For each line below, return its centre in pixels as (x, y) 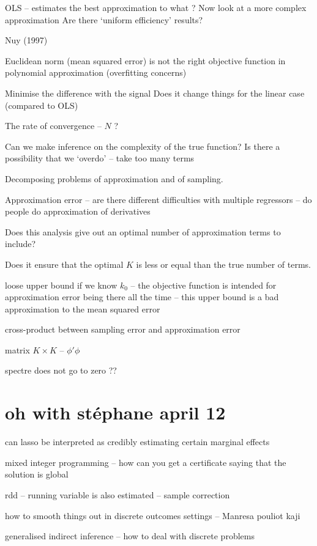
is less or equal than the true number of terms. (223, 264)
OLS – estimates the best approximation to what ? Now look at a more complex (156, 7)
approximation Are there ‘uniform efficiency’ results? (104, 19)
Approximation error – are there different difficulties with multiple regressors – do (158, 199)
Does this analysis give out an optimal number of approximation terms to (143, 231)
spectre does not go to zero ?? (61, 370)
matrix (17, 349)
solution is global (37, 474)
